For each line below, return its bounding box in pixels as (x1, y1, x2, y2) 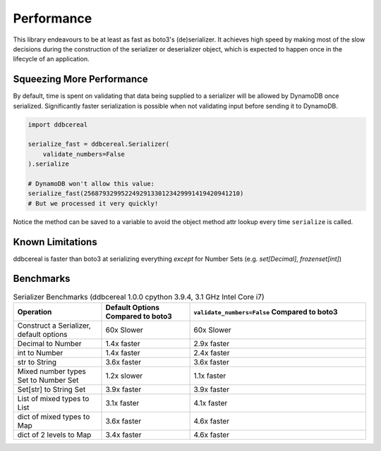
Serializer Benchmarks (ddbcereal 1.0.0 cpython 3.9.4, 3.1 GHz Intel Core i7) (13, 292, 265, 302)
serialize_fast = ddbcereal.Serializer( (28, 140, 169, 148)
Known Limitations (13, 236, 98, 248)
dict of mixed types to (17, 412, 90, 421)
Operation (17, 307, 52, 316)
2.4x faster (193, 347, 230, 357)
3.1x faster (105, 398, 140, 408)
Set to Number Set (17, 375, 79, 385)
